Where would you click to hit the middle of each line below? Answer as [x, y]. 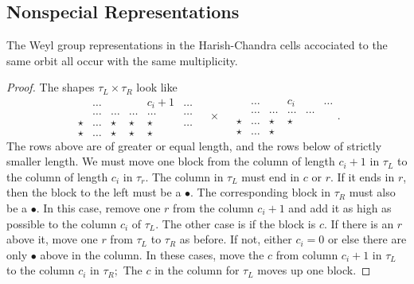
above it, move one [52, 239]
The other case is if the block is [239, 223]
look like [157, 87]
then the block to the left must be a [94, 192]
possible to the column [62, 223]
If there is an [362, 223]
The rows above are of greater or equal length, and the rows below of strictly [194, 145]
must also [372, 192]
